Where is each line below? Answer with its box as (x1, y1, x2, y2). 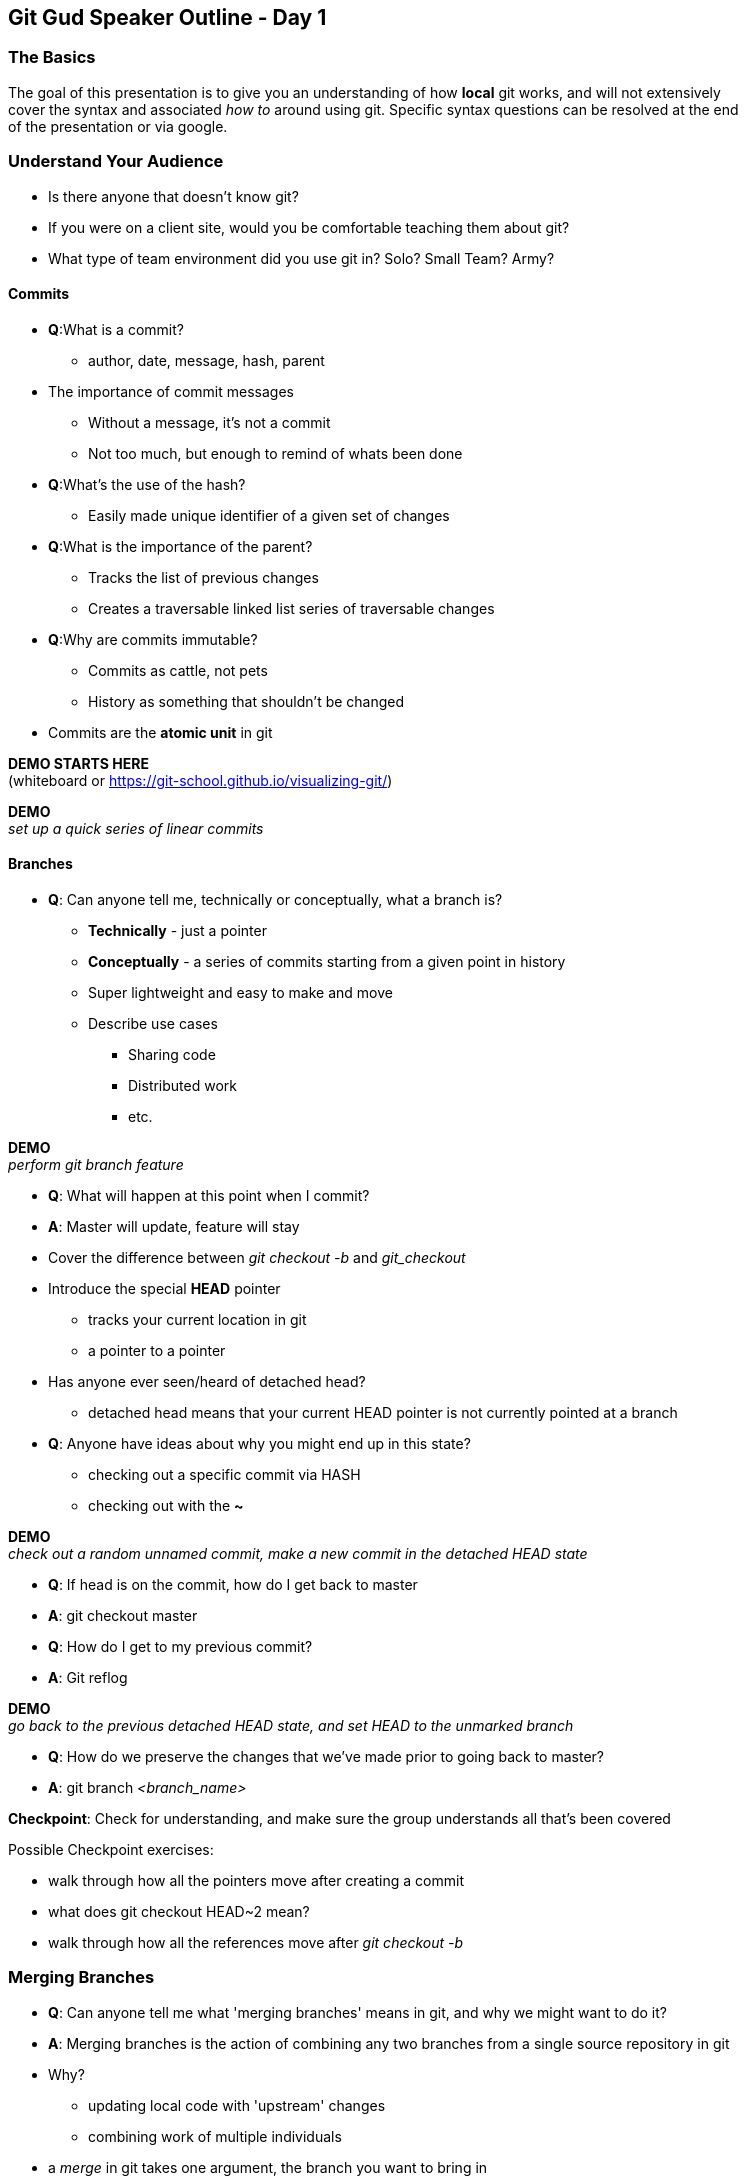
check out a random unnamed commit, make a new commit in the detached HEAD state (8, 1544, 588, 1562)
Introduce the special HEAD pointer (48, 1279, 281, 1297)
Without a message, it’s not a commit (88, 413, 331, 431)
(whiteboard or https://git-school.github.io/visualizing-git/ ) (8, 771, 393, 789)
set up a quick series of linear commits (8, 819, 264, 837)
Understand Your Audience (8, 151, 224, 172)
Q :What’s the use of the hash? (48, 475, 246, 493)
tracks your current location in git (88, 1310, 307, 1328)
